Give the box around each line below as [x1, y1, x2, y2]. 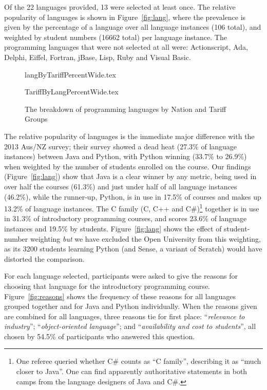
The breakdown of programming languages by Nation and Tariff [25, 103, 226, 114]
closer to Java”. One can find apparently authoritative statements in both [16, 366, 247, 377]
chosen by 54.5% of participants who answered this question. [4, 330, 195, 341]
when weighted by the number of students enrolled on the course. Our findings [4, 161, 251, 171]
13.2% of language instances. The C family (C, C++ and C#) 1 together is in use [4, 202, 259, 213]
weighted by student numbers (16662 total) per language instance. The [4, 31, 227, 42]
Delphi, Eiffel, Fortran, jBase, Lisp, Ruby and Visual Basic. [4, 51, 191, 62]
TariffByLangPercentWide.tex [25, 86, 119, 97]
